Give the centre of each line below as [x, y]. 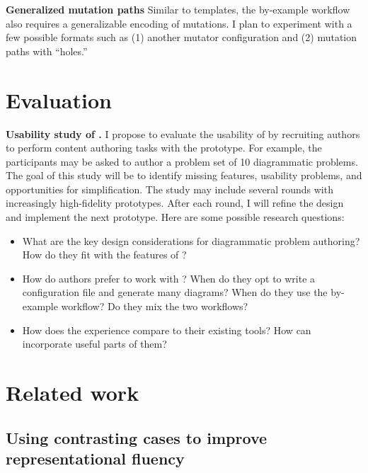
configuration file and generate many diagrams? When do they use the [175, 292]
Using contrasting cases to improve [137, 437]
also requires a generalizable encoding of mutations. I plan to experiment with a [179, 23]
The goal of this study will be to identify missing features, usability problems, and [184, 175]
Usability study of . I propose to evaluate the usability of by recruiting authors [183, 133]
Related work [73, 392]
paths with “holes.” [47, 51]
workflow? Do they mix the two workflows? [155, 306]
